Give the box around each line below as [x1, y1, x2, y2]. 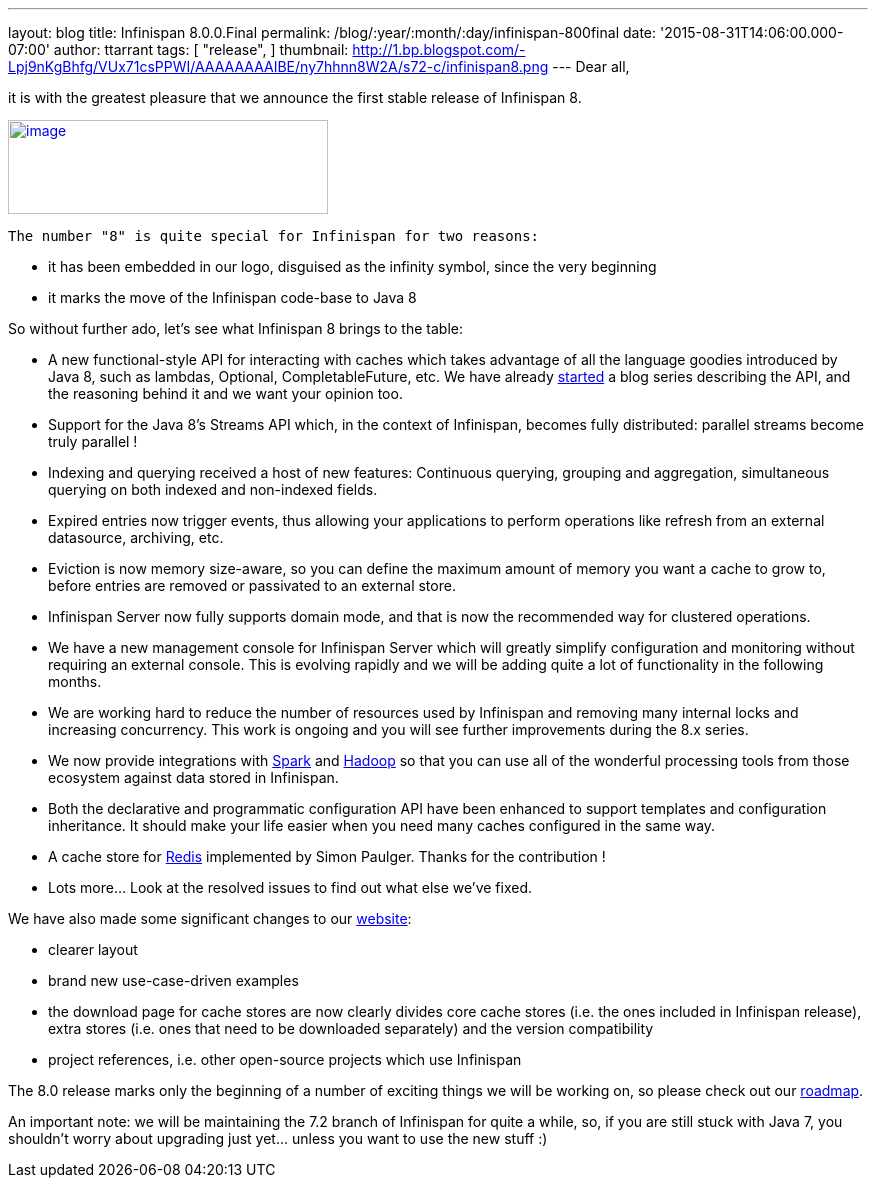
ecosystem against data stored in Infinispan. [48, 769, 339, 786]
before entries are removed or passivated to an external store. [48, 577, 456, 594]
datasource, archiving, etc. [48, 529, 224, 546]
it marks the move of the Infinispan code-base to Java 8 [48, 289, 417, 306]
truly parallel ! [48, 433, 138, 450]
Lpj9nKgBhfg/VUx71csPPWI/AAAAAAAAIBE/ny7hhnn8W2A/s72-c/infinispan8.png [8, 58, 549, 75]
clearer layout [48, 941, 138, 958]
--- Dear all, [552, 58, 630, 75]
